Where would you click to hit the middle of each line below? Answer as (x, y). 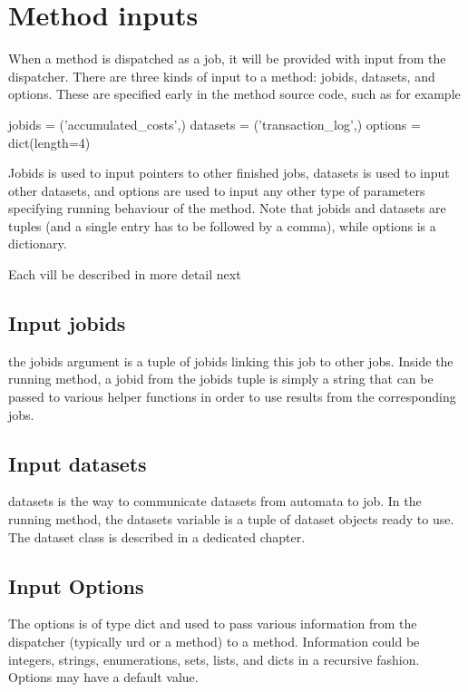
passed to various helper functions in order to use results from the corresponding (232, 397)
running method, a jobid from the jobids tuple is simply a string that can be (221, 379)
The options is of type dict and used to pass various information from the (213, 624)
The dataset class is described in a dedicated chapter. (157, 536)
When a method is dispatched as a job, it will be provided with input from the (227, 58)
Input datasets (78, 463)
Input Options (76, 585)
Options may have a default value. (103, 677)
